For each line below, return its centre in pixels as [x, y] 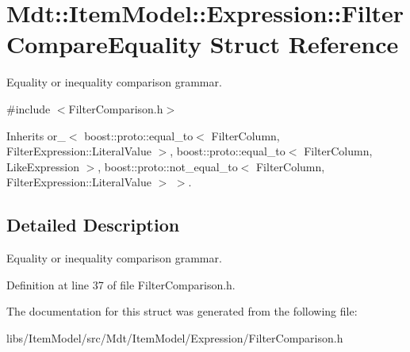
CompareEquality [104, 44]
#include [29, 108]
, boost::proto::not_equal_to [168, 166]
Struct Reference [304, 44]
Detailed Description [93, 225]
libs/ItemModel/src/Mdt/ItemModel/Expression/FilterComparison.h [175, 337]
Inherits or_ [36, 135]
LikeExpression [43, 166]
